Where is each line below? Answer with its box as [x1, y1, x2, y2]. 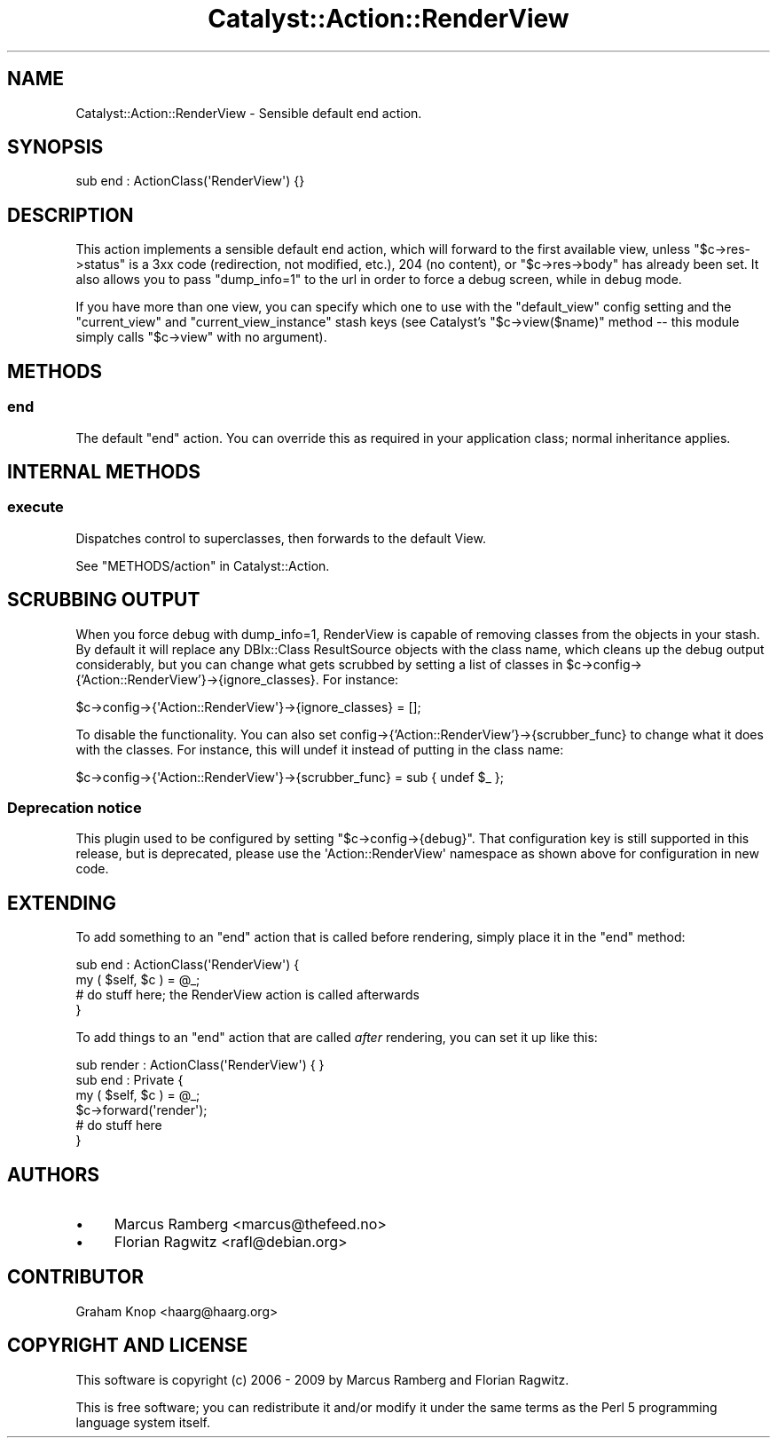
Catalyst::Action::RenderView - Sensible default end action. [75, 105, 422, 121]
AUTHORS [7, 1163, 100, 1186]
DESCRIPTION [7, 203, 134, 226]
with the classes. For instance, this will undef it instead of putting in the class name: [75, 741, 564, 757]
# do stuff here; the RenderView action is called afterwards [75, 987, 420, 1003]
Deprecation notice [7, 798, 142, 817]
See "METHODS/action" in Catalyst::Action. [75, 557, 330, 573]
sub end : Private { [75, 1072, 184, 1088]
